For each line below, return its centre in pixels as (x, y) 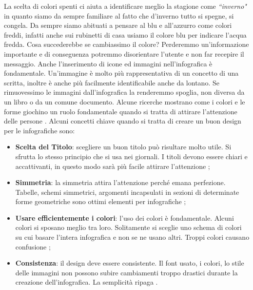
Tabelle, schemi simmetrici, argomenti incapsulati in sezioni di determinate (127, 192)
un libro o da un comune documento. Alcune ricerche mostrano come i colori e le (125, 101)
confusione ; (33, 246)
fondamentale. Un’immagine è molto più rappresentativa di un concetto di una (121, 73)
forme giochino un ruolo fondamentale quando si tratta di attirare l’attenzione (121, 111)
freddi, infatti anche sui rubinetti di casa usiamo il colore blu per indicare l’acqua (125, 34)
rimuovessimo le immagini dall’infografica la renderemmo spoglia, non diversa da (124, 92)
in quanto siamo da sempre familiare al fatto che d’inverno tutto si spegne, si (119, 15)
